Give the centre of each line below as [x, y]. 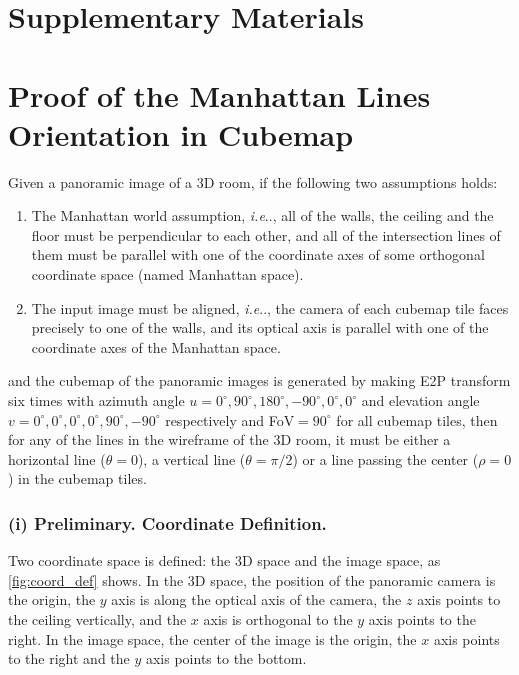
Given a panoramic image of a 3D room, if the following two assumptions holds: [253, 181]
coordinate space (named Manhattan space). [167, 274]
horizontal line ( [57, 458]
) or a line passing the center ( [385, 458]
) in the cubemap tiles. [77, 478]
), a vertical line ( [191, 458]
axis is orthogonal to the [278, 619]
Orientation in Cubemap [181, 133]
